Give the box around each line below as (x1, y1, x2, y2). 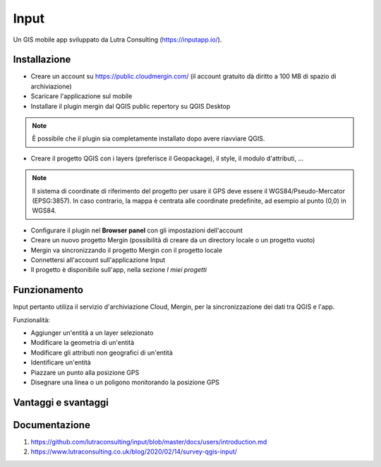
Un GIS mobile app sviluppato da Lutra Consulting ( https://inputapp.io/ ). (13, 35, 222, 44)
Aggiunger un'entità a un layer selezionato (30, 329, 154, 337)
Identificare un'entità (30, 358, 91, 367)
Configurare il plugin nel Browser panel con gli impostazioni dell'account (30, 226, 243, 235)
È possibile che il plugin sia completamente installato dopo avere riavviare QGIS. (32, 134, 265, 143)
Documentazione (13, 419, 91, 431)
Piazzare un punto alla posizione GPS (30, 368, 140, 377)
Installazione (13, 54, 71, 66)
